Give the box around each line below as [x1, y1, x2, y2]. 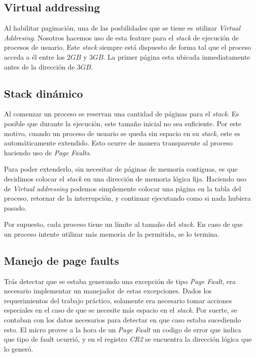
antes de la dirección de [4, 61, 75, 71]
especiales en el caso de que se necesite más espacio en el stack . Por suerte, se [4, 305, 237, 315]
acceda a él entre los [4, 51, 65, 62]
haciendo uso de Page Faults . [4, 147, 92, 157]
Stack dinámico [4, 85, 83, 101]
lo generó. [4, 343, 33, 354]
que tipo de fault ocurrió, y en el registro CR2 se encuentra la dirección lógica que [4, 334, 252, 344]
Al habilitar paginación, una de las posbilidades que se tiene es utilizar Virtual [4, 23, 241, 33]
